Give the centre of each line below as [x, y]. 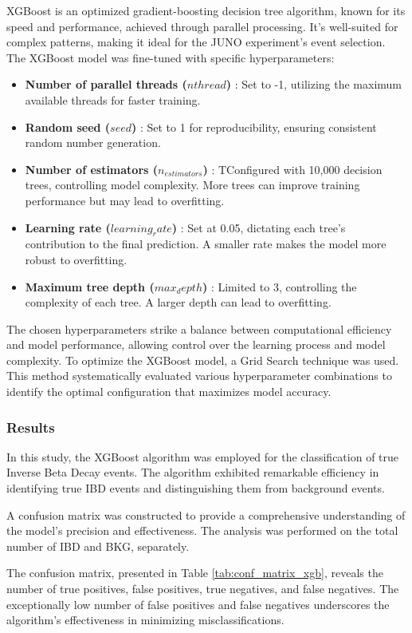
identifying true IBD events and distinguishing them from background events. [196, 488]
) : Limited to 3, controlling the [280, 286]
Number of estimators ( [92, 169]
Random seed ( [68, 127]
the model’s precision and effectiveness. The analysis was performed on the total [202, 530]
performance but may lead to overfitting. [125, 200]
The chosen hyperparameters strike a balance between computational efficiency [199, 328]
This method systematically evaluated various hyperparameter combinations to [199, 376]
